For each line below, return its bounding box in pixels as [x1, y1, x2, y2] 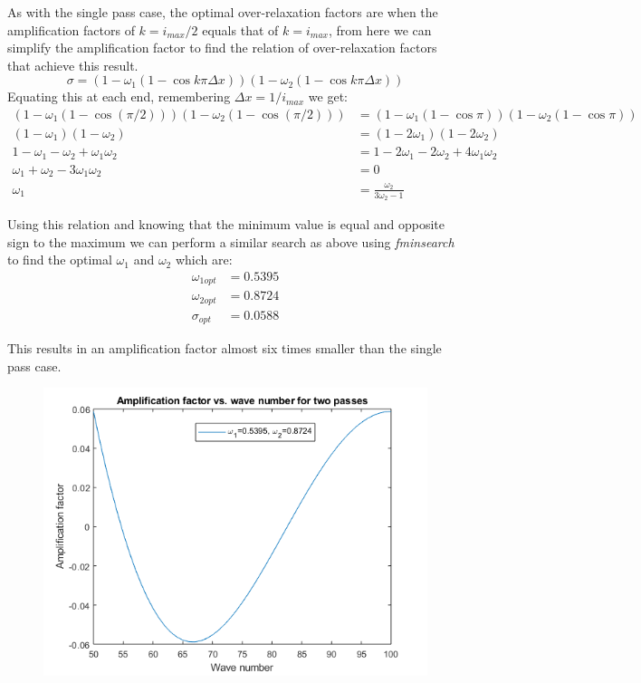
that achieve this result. [7, 55, 139, 74]
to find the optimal [7, 250, 112, 269]
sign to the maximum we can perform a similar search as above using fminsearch [7, 232, 454, 251]
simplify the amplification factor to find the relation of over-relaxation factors [7, 38, 437, 57]
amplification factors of [7, 20, 135, 39]
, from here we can [328, 20, 432, 39]
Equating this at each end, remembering [7, 87, 231, 106]
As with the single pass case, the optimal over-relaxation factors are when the [7, 3, 438, 21]
